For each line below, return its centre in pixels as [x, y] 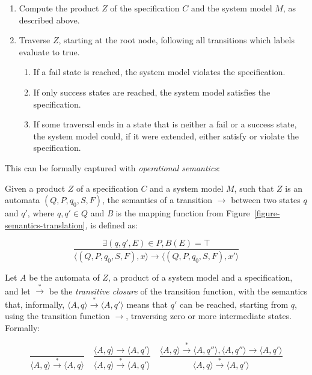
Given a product [35, 188]
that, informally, [35, 304]
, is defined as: [111, 224]
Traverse [35, 40]
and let [18, 291]
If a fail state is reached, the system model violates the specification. [159, 72]
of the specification [145, 8]
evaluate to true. [49, 51]
